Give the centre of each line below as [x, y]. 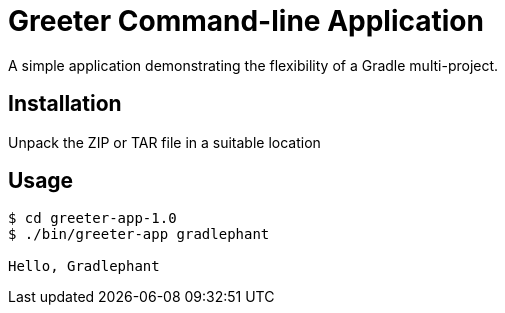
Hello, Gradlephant [84, 266]
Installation [65, 104]
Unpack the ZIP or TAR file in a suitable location [164, 142]
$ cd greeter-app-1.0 [92, 218]
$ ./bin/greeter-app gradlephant [139, 234]
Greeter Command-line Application [246, 21]
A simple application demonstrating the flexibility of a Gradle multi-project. [253, 65]
